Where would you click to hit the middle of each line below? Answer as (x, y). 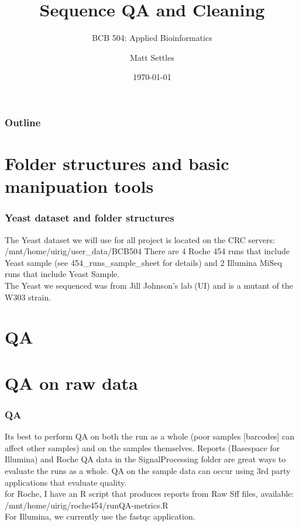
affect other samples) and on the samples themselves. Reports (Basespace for (142, 447)
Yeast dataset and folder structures (90, 218)
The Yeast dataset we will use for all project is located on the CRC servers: (140, 239)
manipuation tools (79, 186)
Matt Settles (152, 57)
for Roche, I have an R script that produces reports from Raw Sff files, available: (149, 494)
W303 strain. (28, 297)
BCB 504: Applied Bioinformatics (152, 38)
